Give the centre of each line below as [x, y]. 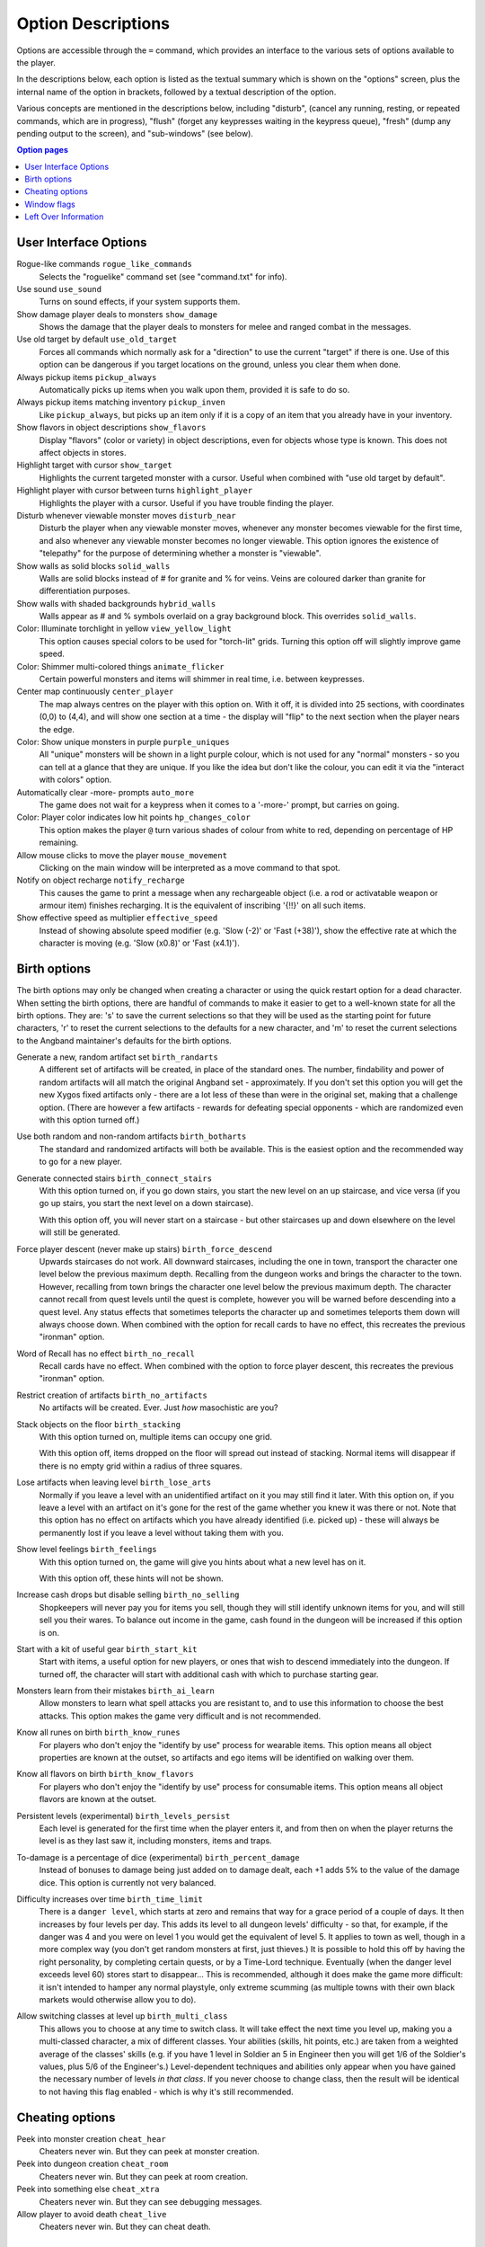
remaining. [59, 843]
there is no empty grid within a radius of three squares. [141, 1466]
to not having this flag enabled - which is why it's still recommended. [166, 2092]
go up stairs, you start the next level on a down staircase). [146, 1203]
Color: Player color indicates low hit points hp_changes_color [133, 817]
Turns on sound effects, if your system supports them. [140, 302]
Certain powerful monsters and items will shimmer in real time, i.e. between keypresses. [202, 679]
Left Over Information [64, 217]
